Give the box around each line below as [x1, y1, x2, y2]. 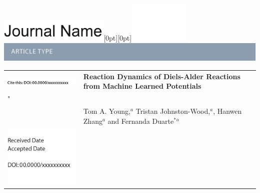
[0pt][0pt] [103, 33, 132, 43]
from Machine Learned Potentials [83, 81, 201, 91]
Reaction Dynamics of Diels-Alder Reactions [83, 71, 240, 81]
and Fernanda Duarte [107, 115, 174, 126]
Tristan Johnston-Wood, [135, 105, 210, 116]
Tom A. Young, [83, 105, 130, 116]
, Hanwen [213, 105, 242, 116]
